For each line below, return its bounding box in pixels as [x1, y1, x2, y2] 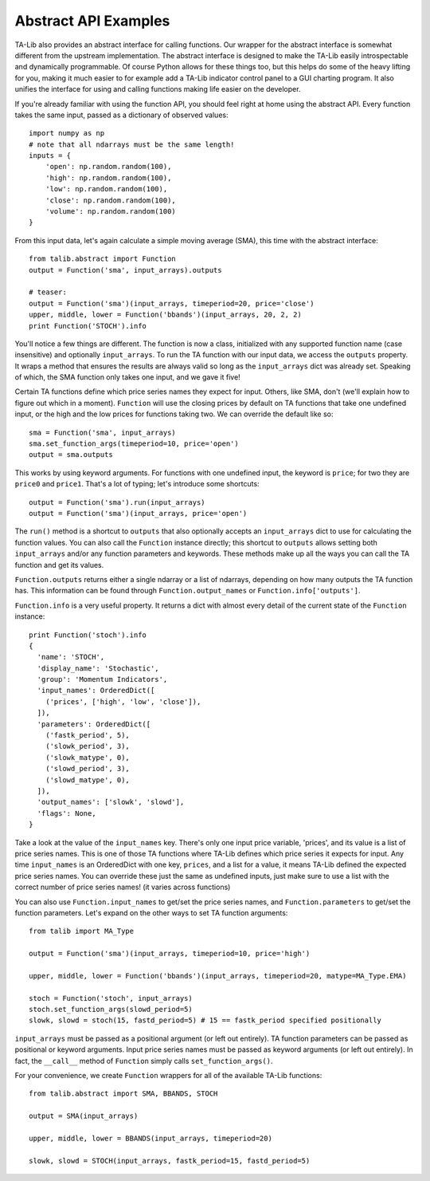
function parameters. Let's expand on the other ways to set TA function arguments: [14, 907, 288, 917]
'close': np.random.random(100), [45, 195, 177, 205]
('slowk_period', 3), [45, 742, 131, 751]
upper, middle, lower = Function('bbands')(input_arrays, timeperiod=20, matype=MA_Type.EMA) [29, 971, 407, 980]
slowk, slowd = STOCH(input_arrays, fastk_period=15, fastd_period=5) [29, 1156, 311, 1165]
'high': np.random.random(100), [45, 173, 172, 183]
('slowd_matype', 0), [45, 775, 131, 785]
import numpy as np [29, 128, 105, 138]
